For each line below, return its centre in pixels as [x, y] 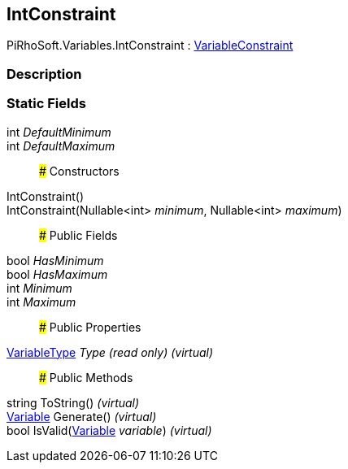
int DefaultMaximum [61, 145]
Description [44, 74]
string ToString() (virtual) [73, 402]
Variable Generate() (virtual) [82, 416]
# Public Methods [86, 377]
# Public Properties [90, 327]
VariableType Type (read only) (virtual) [110, 352]
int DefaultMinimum [59, 132]
